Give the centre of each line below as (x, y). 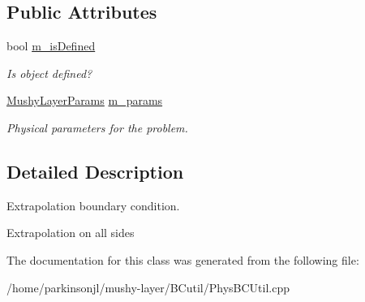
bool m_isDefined (51, 46)
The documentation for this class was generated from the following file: (183, 259)
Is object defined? (49, 73)
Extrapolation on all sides (71, 233)
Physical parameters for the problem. (97, 127)
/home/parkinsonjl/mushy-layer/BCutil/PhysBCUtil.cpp (148, 287)
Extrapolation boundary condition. (93, 205)
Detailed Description (95, 171)
